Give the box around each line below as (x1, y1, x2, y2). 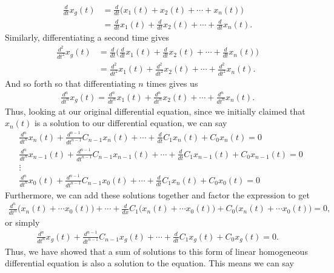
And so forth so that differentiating (5, 76, 136, 89)
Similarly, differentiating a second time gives (5, 31, 169, 44)
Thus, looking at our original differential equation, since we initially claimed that (5, 104, 306, 117)
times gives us (146, 76, 198, 89)
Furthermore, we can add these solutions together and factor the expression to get (5, 188, 310, 201)
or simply (5, 216, 40, 229)
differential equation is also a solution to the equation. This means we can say (5, 257, 294, 269)
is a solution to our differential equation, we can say (34, 116, 227, 129)
